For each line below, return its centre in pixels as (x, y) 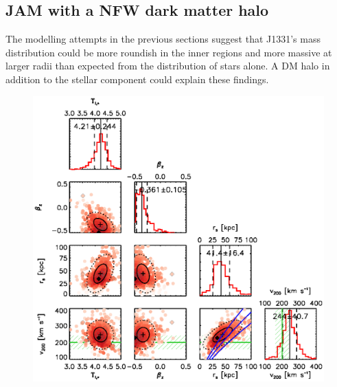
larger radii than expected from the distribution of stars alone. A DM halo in (168, 66)
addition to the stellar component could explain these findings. (137, 79)
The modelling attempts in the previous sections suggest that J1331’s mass (163, 39)
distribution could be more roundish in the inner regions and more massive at (169, 52)
